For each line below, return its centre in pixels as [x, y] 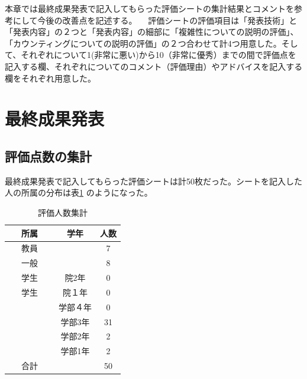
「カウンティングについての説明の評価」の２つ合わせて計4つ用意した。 [143, 43]
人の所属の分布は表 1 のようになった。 [79, 192]
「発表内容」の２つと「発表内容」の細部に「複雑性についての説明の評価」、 [152, 32]
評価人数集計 [63, 212]
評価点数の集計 [48, 156]
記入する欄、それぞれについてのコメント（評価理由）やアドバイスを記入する [154, 66]
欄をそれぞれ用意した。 [50, 78]
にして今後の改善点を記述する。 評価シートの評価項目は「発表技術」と [155, 20]
